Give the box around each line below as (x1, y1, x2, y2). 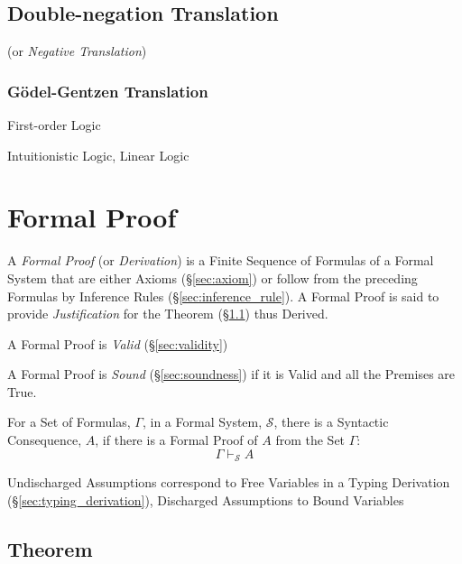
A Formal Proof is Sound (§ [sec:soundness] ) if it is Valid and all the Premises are (7, 365, 456, 384)
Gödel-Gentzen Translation (7, 79, 208, 102)
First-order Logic (7, 116, 101, 134)
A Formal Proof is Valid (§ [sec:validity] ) (7, 334, 228, 353)
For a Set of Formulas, (7, 412, 131, 431)
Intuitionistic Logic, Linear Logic (7, 145, 189, 164)
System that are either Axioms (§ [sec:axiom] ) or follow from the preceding (7, 268, 418, 287)
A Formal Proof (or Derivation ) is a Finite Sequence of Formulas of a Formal (7, 251, 434, 270)
